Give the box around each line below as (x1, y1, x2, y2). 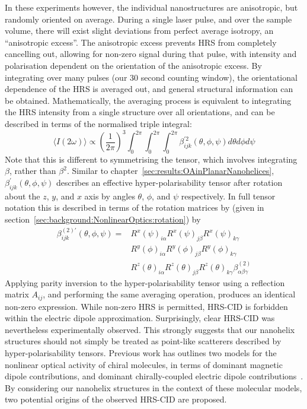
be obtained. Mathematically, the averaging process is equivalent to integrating (5, 94, 292, 106)
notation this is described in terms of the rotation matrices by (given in (5, 201, 264, 214)
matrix (5, 288, 29, 300)
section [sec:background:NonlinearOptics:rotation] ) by (5, 213, 201, 225)
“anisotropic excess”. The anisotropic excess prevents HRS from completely (5, 36, 277, 48)
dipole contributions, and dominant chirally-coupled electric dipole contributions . (5, 370, 303, 382)
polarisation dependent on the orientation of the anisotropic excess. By (5, 59, 262, 71)
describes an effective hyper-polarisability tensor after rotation (56, 176, 283, 189)
